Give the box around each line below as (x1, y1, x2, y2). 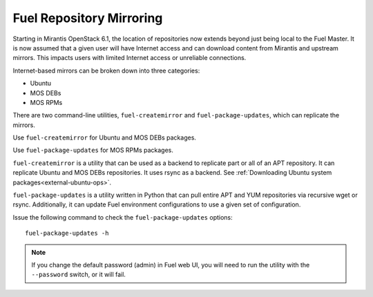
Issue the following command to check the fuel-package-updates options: (12, 213, 233, 221)
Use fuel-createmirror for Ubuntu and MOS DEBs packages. (12, 133, 197, 142)
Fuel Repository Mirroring (12, 10, 163, 26)
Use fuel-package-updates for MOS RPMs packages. (12, 146, 174, 155)
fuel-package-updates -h (25, 229, 109, 238)
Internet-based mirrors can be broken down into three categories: (12, 66, 200, 75)
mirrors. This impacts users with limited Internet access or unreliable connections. (12, 54, 247, 62)
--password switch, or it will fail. (31, 270, 126, 279)
